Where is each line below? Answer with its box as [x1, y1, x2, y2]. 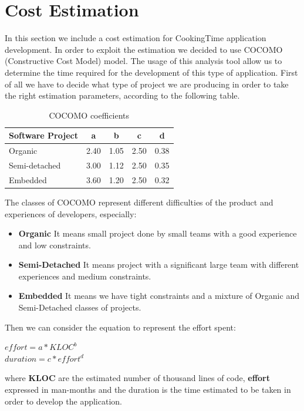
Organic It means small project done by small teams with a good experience [18, 227, 297, 240]
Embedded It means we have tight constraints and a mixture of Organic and [18, 289, 299, 302]
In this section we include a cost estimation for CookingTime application [5, 32, 266, 44]
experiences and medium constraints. [18, 269, 151, 282]
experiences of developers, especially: [5, 207, 137, 220]
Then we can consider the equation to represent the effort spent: [5, 321, 236, 333]
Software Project [9, 129, 78, 142]
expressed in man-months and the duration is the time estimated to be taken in [5, 383, 291, 396]
